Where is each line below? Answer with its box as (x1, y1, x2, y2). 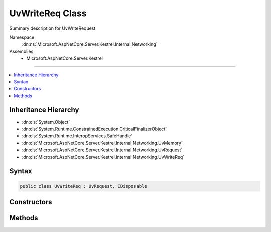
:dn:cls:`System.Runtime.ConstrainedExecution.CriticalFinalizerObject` (22, 126, 167, 132)
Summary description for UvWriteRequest (9, 25, 96, 31)
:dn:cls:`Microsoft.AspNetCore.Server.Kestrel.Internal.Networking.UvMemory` (22, 140, 183, 146)
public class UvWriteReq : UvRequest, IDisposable (20, 183, 148, 189)
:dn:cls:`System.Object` (22, 119, 70, 125)
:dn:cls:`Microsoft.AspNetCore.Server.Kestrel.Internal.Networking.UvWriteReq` (22, 154, 185, 160)
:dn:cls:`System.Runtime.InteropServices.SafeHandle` (22, 133, 133, 139)
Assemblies (9, 48, 34, 54)
